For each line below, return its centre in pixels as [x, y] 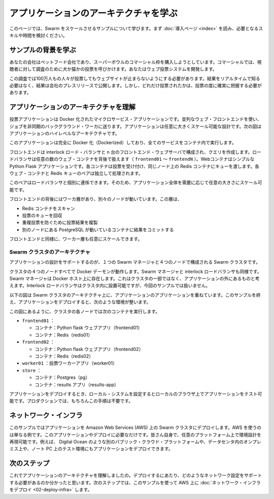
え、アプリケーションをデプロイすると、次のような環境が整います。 [80, 302]
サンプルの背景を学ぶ [43, 50]
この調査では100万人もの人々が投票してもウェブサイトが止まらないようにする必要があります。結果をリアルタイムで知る [135, 78]
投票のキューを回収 [42, 215]
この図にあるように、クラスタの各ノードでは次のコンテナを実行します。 [84, 311]
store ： [32, 370]
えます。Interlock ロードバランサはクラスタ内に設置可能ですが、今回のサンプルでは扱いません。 [110, 286]
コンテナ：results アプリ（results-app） [77, 384]
